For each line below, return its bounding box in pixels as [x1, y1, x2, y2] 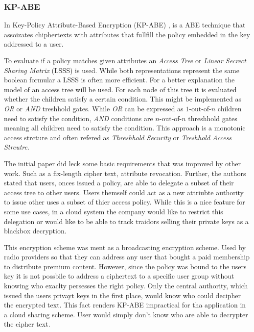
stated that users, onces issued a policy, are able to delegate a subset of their [4, 178, 234, 188]
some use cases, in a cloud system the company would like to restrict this [4, 206, 223, 216]
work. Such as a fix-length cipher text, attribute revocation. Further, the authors [4, 168, 246, 178]
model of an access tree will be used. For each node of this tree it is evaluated [4, 84, 237, 94]
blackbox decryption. [4, 226, 67, 236]
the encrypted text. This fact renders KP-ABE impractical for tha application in [4, 300, 246, 310]
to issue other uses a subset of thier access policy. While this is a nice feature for [4, 197, 245, 207]
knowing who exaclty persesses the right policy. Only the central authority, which [4, 281, 248, 291]
